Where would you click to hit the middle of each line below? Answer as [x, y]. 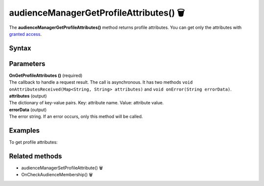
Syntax [20, 48]
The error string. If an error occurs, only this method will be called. [76, 116]
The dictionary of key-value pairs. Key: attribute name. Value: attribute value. [86, 103]
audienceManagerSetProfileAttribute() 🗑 [62, 168]
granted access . [25, 34]
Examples [24, 130]
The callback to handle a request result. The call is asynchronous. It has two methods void [101, 82]
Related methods [35, 156]
